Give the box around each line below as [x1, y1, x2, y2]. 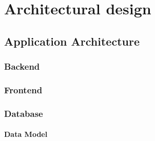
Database [4, 107, 43, 119]
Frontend [4, 83, 43, 96]
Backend [4, 60, 40, 73]
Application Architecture [4, 33, 140, 49]
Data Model [4, 129, 48, 139]
